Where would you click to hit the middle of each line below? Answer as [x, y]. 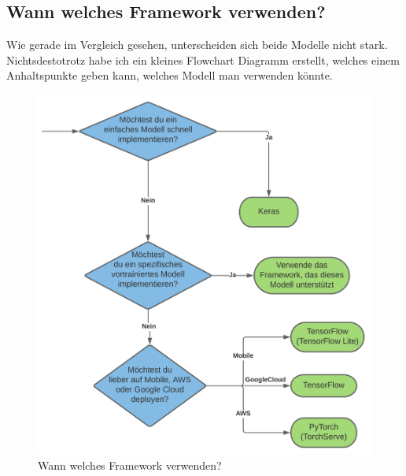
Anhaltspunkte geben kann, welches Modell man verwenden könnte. [170, 75]
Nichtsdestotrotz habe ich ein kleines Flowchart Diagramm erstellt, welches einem [203, 59]
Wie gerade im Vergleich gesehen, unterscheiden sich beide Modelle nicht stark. [197, 45]
